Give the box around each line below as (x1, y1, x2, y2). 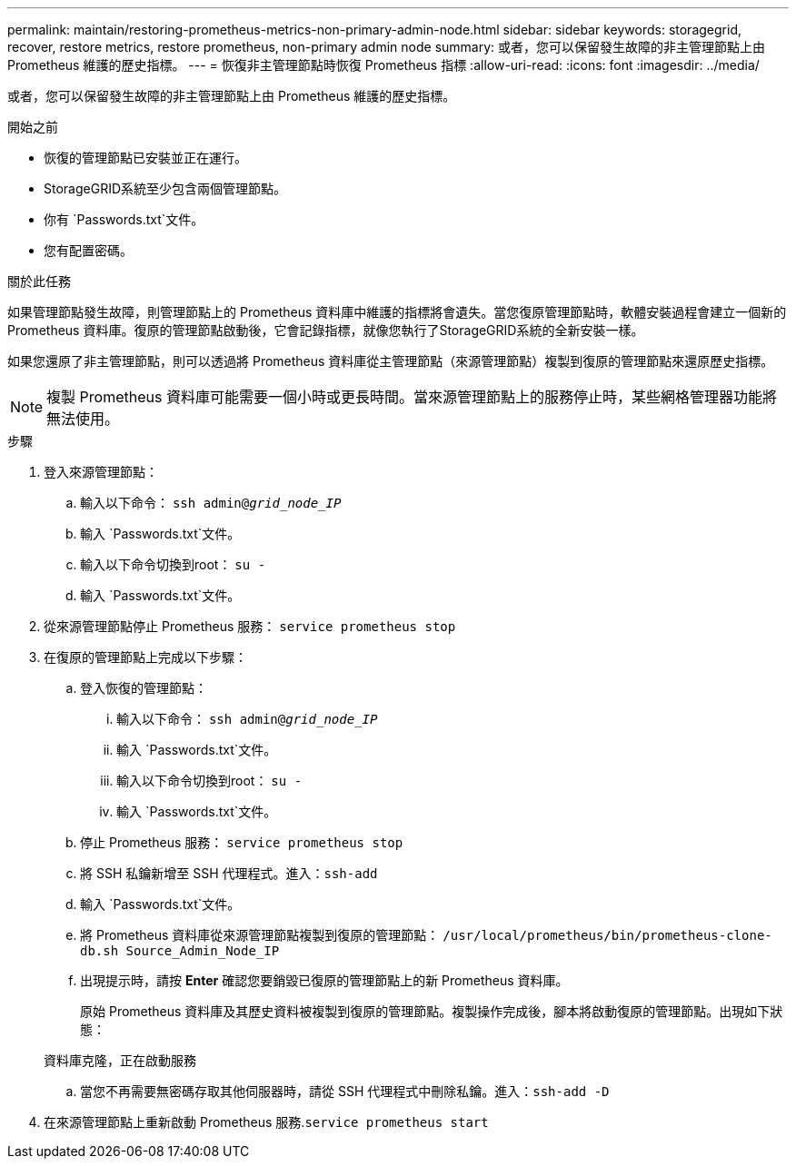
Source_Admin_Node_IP (125, 944, 280, 958)
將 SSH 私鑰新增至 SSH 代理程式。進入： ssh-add (80, 865, 378, 881)
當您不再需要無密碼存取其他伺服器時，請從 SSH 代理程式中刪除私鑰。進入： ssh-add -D (80, 1083, 610, 1099)
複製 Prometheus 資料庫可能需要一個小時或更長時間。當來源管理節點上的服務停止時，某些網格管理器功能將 (46, 388, 777, 406)
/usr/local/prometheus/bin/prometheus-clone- (443, 928, 772, 943)
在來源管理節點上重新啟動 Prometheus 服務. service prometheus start (44, 1114, 489, 1130)
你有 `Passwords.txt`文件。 (44, 212, 204, 227)
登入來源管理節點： (44, 464, 158, 479)
